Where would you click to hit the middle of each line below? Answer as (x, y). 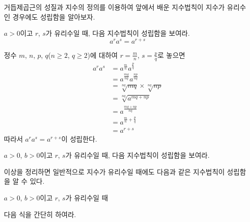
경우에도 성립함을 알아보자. (54, 16)
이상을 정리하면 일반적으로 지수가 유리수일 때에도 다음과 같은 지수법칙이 (114, 171)
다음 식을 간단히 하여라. (40, 214)
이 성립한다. (79, 138)
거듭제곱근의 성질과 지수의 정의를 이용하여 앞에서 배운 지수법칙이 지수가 (114, 7)
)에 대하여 (103, 55)
